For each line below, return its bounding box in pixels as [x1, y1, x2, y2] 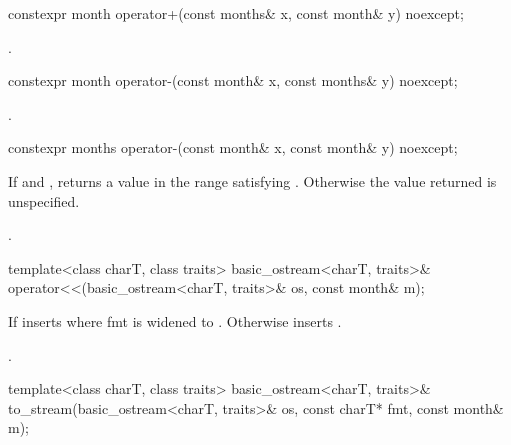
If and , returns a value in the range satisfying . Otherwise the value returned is [8, 170, 497, 191]
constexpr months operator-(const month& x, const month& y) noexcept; [8, 137, 458, 158]
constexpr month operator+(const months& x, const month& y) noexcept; [8, 3, 464, 23]
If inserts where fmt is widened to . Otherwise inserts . [8, 310, 342, 331]
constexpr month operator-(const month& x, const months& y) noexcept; [8, 70, 458, 91]
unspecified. [8, 190, 80, 211]
